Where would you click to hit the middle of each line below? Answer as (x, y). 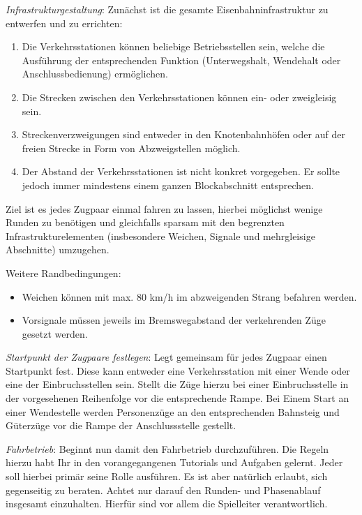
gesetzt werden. (55, 333)
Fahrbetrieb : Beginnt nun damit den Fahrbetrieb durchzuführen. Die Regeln (167, 448)
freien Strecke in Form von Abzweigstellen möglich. (131, 148)
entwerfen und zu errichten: (64, 23)
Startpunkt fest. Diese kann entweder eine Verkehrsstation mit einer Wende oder (178, 370)
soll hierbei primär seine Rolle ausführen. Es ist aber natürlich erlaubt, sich (167, 476)
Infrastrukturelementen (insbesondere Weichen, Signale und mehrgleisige (160, 236)
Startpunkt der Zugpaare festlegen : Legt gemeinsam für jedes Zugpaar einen (166, 357)
